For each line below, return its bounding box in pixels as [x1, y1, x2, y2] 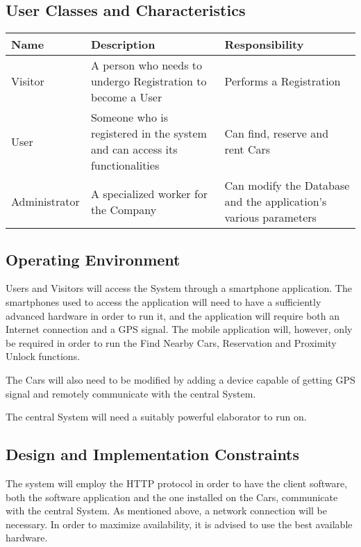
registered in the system [90, 125, 207, 142]
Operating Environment [6, 248, 180, 270]
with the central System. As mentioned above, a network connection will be [6, 503, 327, 518]
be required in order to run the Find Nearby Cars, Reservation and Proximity [6, 335, 337, 350]
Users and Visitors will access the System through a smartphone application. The [6, 281, 352, 295]
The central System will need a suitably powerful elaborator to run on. [6, 409, 307, 424]
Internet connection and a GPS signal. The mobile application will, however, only [6, 322, 353, 336]
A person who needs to [90, 57, 203, 74]
